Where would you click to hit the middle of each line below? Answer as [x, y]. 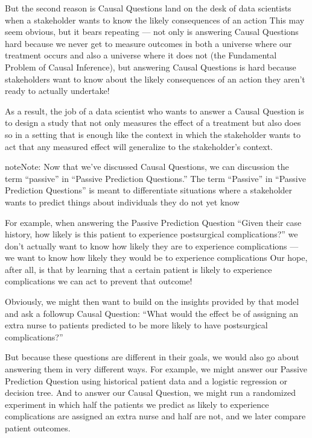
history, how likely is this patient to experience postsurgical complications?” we [151, 234]
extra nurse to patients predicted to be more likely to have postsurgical [136, 325]
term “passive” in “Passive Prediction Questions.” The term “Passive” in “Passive [155, 178]
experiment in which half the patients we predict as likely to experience [137, 404]
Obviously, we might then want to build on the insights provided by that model [152, 302]
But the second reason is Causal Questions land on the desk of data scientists [148, 8]
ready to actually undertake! [57, 91]
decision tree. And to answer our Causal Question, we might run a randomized [150, 393]
